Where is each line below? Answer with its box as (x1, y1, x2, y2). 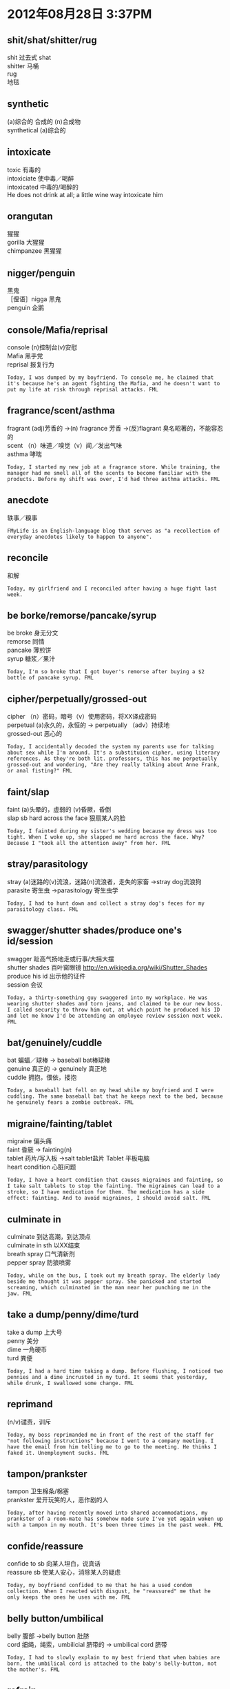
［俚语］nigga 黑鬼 (7, 295, 61, 303)
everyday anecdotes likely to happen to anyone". (7, 533, 153, 540)
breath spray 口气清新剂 (7, 1250, 76, 1258)
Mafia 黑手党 (7, 352, 43, 360)
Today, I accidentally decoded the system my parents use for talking (7, 744, 214, 750)
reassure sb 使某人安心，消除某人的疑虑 (7, 1568, 121, 1577)
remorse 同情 (7, 637, 45, 646)
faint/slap (7, 786, 50, 798)
